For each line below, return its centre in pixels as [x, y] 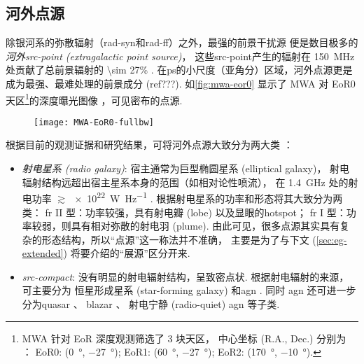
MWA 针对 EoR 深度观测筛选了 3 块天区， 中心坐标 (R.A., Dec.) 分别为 [184, 338]
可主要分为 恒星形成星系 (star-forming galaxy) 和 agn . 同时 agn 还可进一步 [189, 290]
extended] [43, 253]
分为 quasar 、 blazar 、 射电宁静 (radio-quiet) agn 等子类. [151, 304]
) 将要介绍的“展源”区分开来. [127, 253]
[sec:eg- [331, 239]
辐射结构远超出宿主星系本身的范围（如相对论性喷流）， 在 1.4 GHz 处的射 [190, 182]
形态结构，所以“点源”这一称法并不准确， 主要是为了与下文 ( [179, 239]
